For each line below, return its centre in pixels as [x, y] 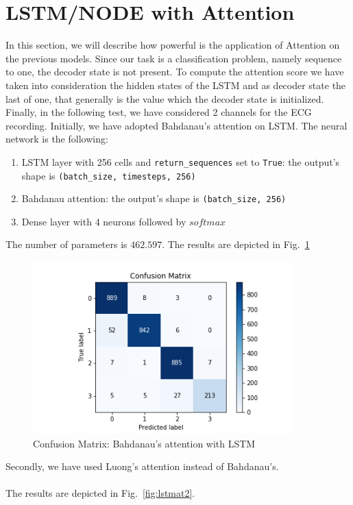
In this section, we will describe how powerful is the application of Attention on [173, 45]
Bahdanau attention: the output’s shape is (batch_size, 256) [154, 198]
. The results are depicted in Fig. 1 [236, 244]
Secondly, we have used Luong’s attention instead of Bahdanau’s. [142, 466]
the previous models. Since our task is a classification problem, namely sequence [174, 58]
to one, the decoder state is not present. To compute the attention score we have [175, 72]
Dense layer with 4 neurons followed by [104, 221]
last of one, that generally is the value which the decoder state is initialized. [165, 98]
